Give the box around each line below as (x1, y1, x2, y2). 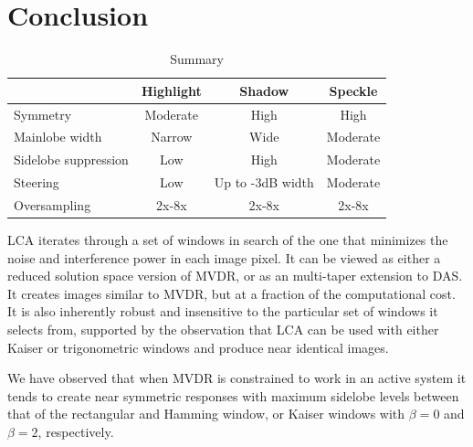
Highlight (141, 80, 202, 100)
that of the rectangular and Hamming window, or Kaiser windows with (7, 404, 405, 423)
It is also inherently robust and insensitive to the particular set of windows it (7, 302, 438, 321)
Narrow (151, 127, 193, 146)
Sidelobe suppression (14, 150, 129, 169)
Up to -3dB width (214, 173, 314, 192)
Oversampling (14, 195, 91, 214)
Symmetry (14, 104, 72, 123)
